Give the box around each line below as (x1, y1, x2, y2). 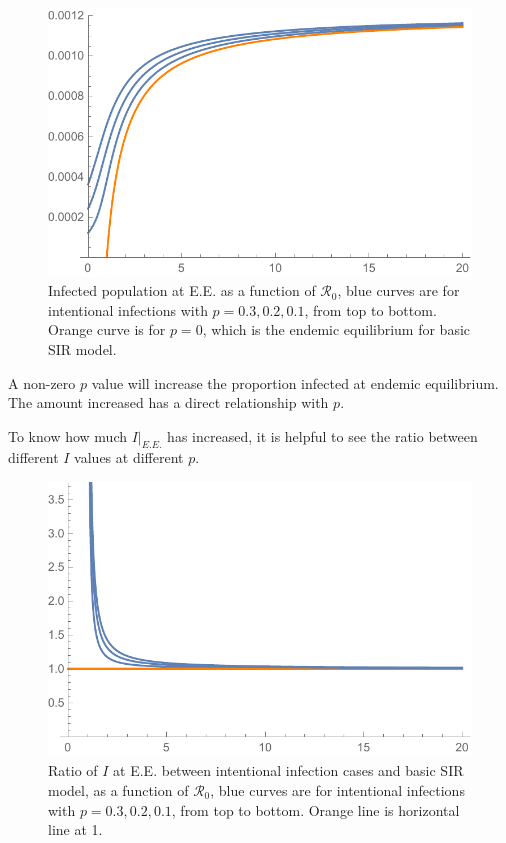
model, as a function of (48, 780, 189, 801)
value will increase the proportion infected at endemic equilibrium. (91, 372, 499, 393)
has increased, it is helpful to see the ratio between (167, 425, 478, 446)
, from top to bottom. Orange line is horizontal (171, 799, 460, 820)
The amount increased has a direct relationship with (8, 392, 329, 413)
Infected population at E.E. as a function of (48, 280, 316, 301)
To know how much (8, 425, 127, 446)
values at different (74, 447, 184, 468)
